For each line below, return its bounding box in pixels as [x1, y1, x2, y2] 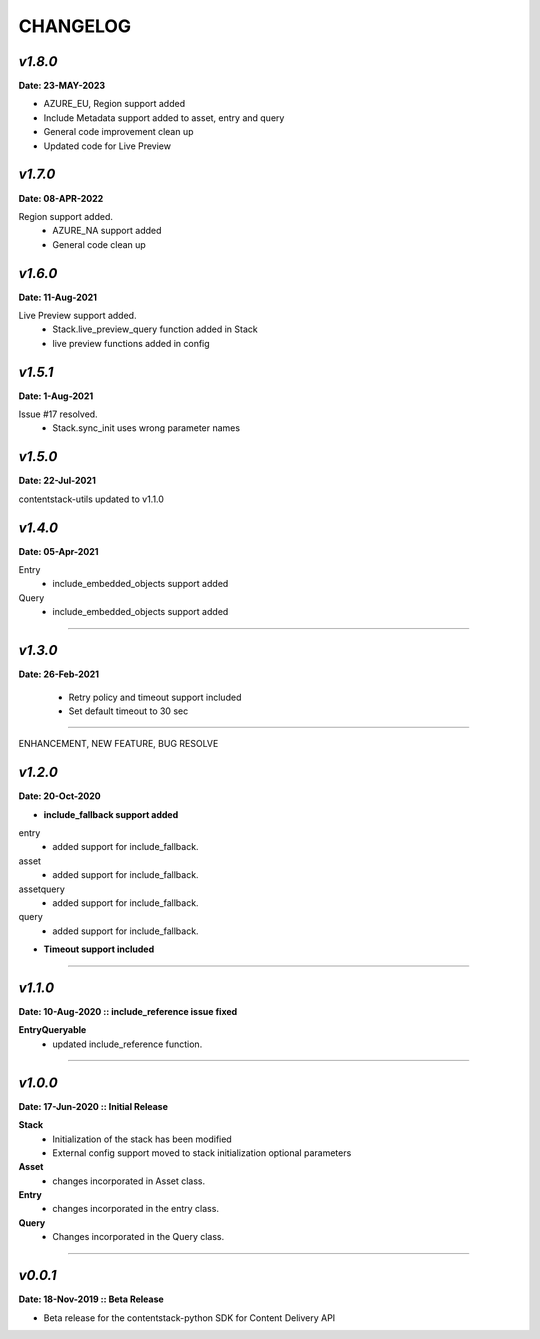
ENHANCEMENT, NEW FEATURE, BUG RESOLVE [18, 738, 219, 750]
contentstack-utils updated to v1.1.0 [18, 493, 165, 505]
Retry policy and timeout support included [68, 691, 242, 703]
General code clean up [52, 238, 147, 250]
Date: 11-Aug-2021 [18, 291, 98, 303]
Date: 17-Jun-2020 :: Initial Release [18, 1100, 169, 1112]
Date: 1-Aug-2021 [18, 390, 94, 402]
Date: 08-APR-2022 [18, 192, 104, 204]
